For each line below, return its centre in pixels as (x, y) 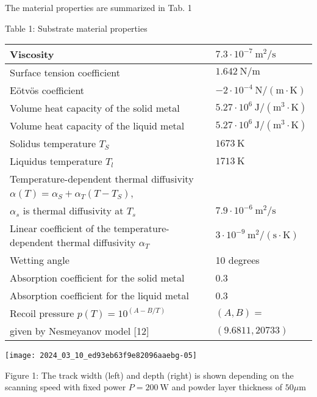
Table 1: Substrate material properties (76, 28)
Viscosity (32, 54)
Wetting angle (40, 260)
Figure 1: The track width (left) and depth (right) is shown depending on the (149, 375)
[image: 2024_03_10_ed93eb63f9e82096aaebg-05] (101, 356)
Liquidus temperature (56, 161)
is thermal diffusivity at (73, 211)
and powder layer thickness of (227, 387)
